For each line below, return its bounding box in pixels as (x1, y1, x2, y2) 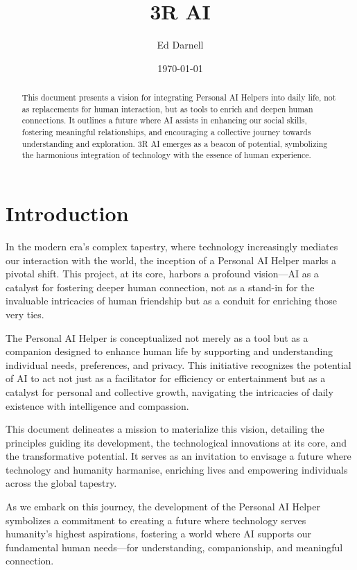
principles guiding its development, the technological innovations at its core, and (6, 435, 347, 449)
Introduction (6, 199, 129, 227)
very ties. (6, 306, 44, 321)
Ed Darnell (157, 37, 204, 52)
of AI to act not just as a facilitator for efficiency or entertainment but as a (6, 371, 326, 386)
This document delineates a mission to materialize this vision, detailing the (6, 422, 324, 436)
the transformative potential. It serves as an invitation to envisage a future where (6, 449, 351, 463)
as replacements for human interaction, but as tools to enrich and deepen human (21, 103, 313, 114)
